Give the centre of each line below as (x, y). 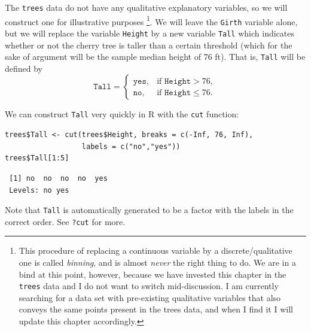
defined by (24, 68)
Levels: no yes (39, 190)
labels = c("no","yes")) (131, 146)
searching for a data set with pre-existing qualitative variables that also (150, 297)
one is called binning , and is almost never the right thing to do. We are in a (157, 262)
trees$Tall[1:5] (37, 158)
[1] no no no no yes (58, 178)
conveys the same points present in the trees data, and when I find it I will (156, 309)
